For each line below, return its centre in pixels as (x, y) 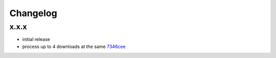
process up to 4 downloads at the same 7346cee (74, 46)
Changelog (33, 13)
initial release (36, 39)
